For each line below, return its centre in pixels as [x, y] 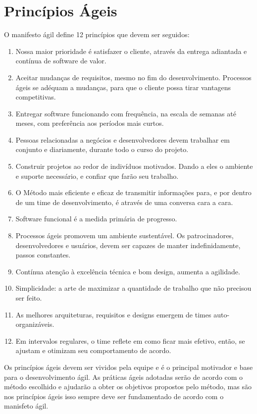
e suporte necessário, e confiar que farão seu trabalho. [97, 176]
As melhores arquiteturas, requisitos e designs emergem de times [113, 314]
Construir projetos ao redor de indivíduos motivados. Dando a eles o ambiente [134, 166]
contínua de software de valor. [61, 61]
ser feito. [29, 298]
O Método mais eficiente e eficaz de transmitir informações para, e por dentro [133, 192]
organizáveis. [35, 324]
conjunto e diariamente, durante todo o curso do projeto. [102, 149]
